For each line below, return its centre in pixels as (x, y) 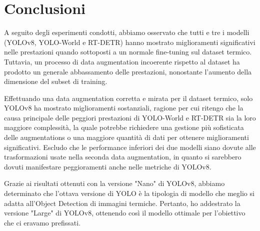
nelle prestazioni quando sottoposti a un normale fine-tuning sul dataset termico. (128, 52)
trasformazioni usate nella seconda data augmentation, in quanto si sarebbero (123, 157)
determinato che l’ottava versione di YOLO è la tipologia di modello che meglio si (129, 193)
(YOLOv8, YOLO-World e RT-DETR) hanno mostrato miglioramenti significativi (130, 42)
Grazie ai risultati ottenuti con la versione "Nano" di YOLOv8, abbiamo (114, 183)
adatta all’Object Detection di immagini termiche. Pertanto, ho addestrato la (122, 203)
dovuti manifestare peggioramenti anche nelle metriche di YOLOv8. (108, 166)
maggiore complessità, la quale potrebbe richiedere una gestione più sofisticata (124, 127)
